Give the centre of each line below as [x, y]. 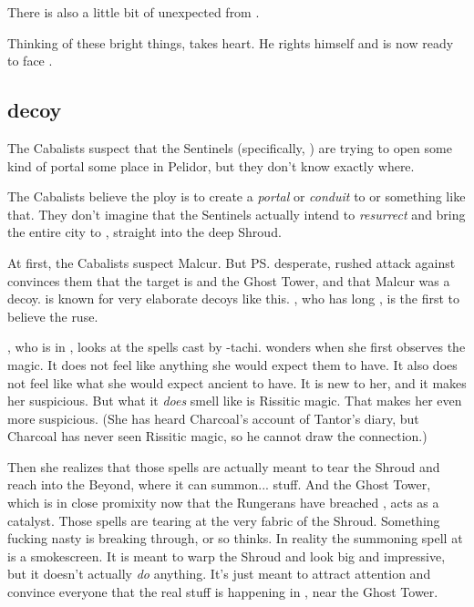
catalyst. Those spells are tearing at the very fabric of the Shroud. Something [224, 520]
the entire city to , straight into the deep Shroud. [144, 232]
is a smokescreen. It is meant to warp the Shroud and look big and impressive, [227, 556]
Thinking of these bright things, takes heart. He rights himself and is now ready [231, 42]
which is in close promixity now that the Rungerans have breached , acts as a [223, 503]
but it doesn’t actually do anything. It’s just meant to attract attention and [219, 574]
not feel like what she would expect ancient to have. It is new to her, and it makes [237, 382]
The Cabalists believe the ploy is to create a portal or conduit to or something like [237, 196]
